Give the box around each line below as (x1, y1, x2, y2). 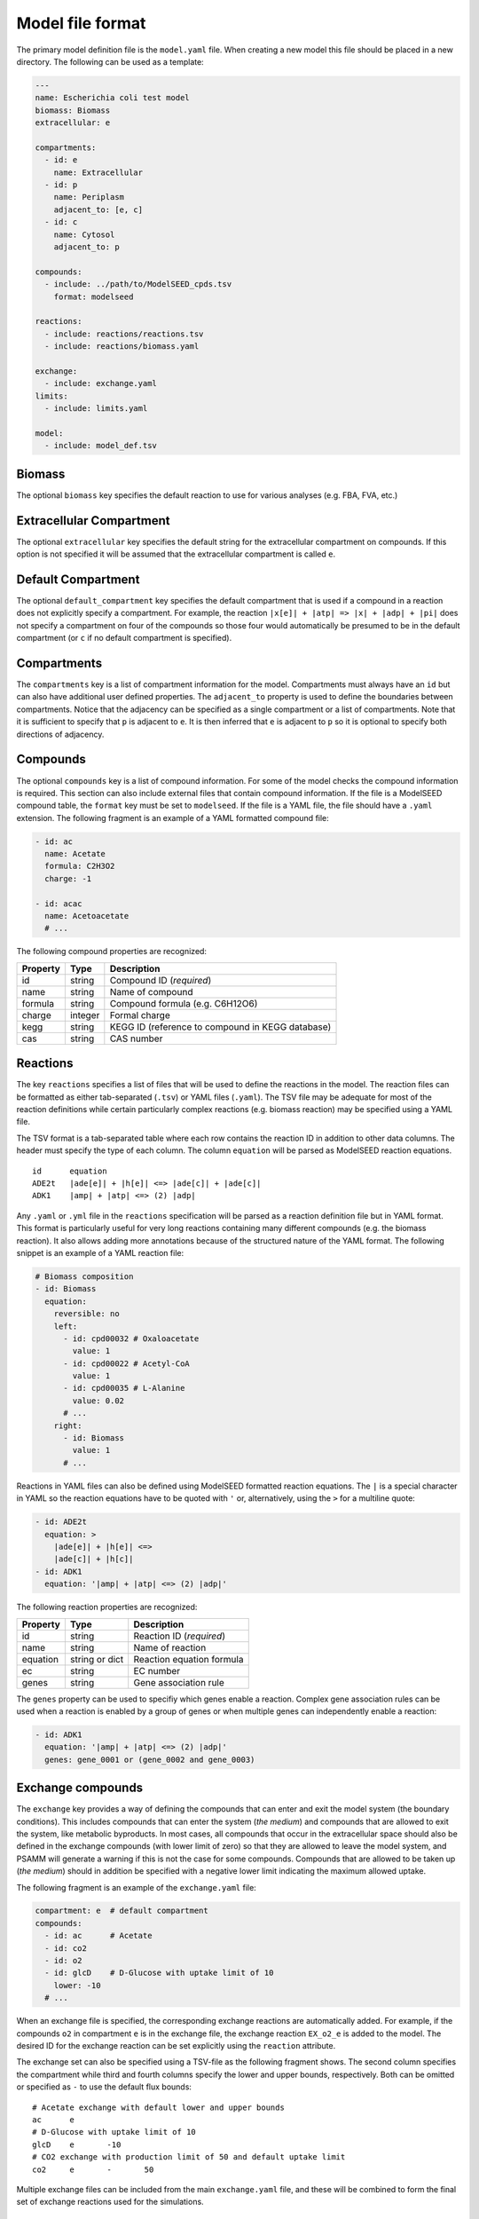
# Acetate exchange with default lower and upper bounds (32, 2102, 286, 2112)
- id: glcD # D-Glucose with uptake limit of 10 (44, 1968, 274, 1978)
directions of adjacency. (16, 729, 105, 739)
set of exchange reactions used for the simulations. (16, 2197, 204, 2207)
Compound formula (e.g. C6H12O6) (109, 997, 258, 1009)
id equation (32, 1165, 107, 1176)
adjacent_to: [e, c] (53, 204, 144, 215)
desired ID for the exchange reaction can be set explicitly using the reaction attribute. (16, 2040, 336, 2050)
